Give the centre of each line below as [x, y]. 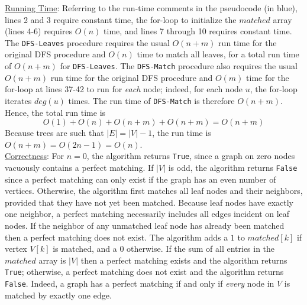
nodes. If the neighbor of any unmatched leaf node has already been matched [145, 225]
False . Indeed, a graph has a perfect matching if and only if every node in [140, 283]
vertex [16, 249]
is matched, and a [85, 249]
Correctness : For [35, 156]
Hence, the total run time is [55, 112]
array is [52, 260]
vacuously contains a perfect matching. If [79, 167]
